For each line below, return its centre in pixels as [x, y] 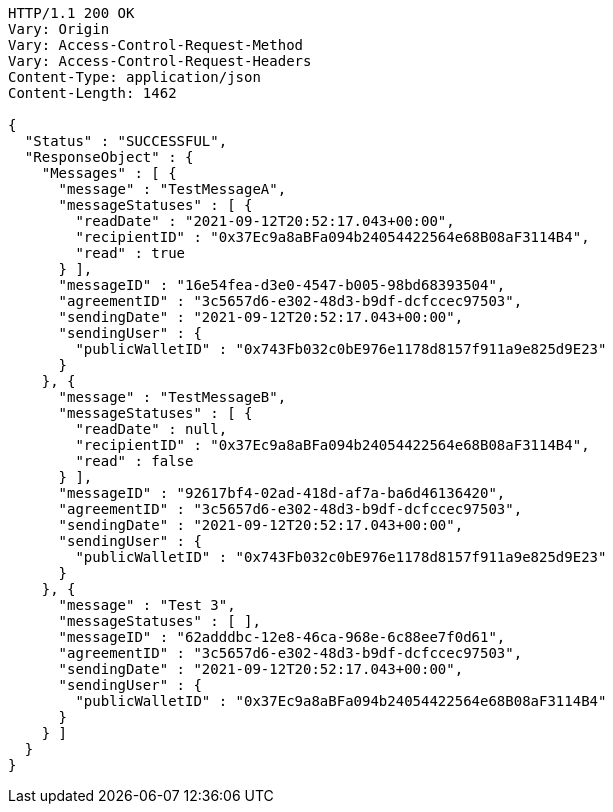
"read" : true [130, 253]
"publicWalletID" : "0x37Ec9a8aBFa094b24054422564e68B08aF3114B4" [341, 701]
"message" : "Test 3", [147, 605]
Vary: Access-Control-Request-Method [156, 45]
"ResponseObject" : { [109, 157]
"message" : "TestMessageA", [172, 189]
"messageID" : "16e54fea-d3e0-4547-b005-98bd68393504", [282, 285]
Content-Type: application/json [134, 77]
